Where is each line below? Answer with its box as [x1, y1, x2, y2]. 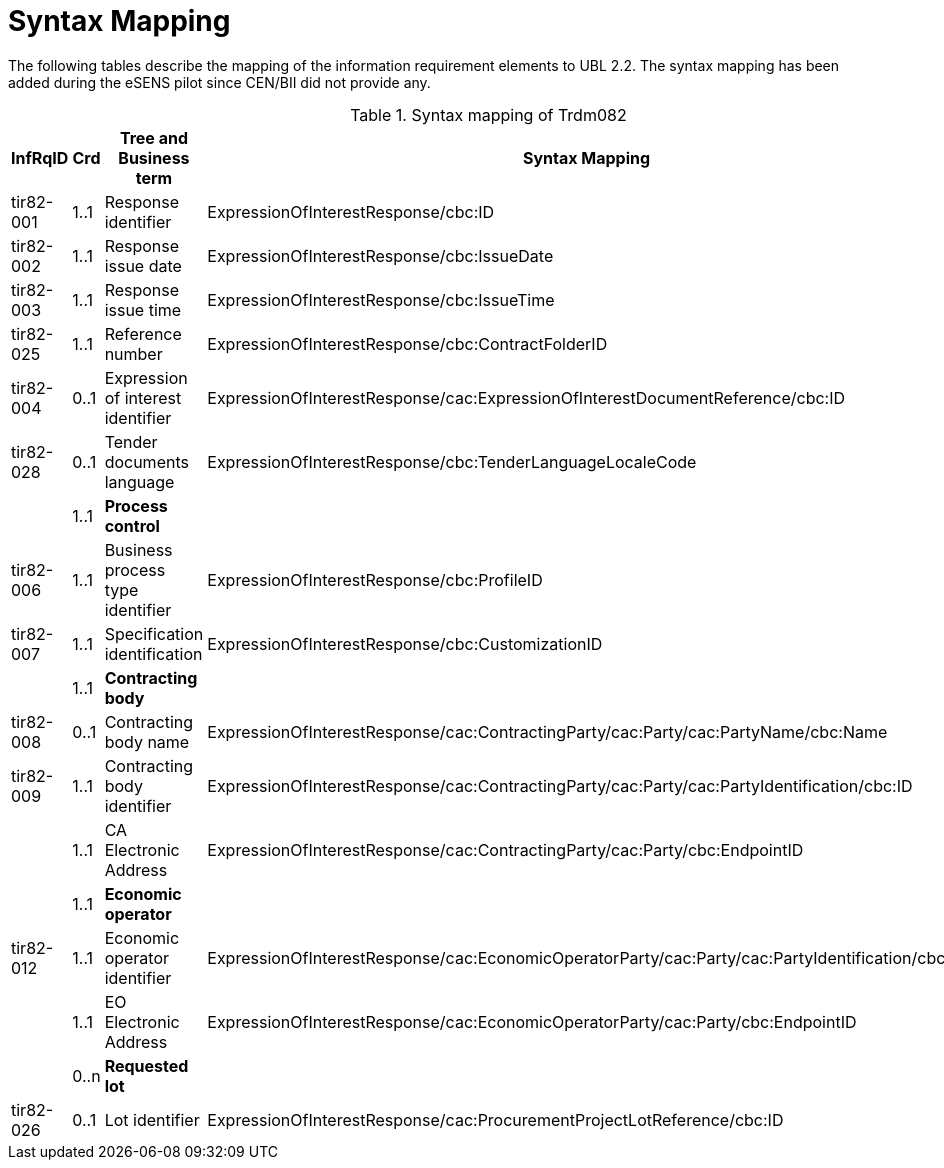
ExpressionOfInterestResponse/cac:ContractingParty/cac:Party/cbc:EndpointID [207, 839, 804, 860]
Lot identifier [104, 1109, 200, 1130]
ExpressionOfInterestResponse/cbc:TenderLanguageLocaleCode [207, 451, 697, 472]
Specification [104, 623, 204, 644]
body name [104, 731, 190, 752]
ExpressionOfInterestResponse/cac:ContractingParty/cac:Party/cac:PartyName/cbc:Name [207, 721, 888, 742]
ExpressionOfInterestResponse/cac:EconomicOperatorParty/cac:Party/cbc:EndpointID [207, 1011, 857, 1032]
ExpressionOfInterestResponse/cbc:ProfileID [207, 569, 543, 590]
